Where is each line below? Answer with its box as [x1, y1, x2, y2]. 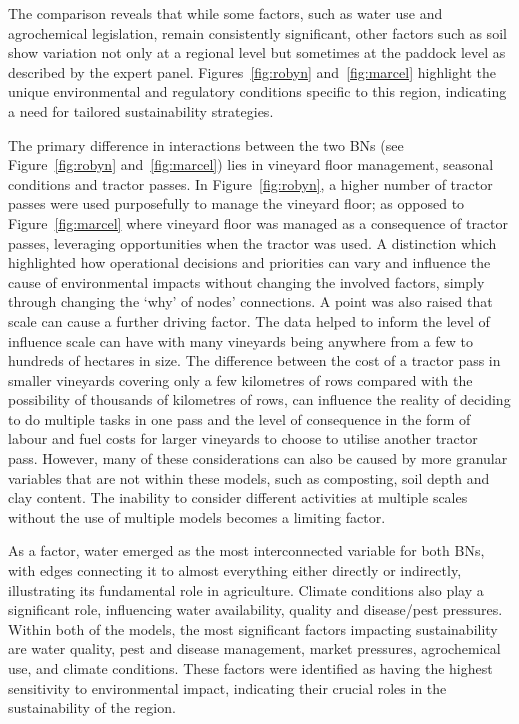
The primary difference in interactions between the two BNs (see [8, 134, 404, 155]
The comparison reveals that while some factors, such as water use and [8, 3, 443, 23]
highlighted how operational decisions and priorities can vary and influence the [8, 252, 491, 273]
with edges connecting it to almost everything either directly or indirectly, [8, 560, 462, 581]
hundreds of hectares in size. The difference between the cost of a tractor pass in [8, 350, 501, 371]
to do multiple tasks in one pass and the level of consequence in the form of [8, 408, 471, 429]
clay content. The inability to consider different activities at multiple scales [8, 487, 468, 508]
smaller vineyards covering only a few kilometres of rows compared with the [8, 369, 473, 390]
